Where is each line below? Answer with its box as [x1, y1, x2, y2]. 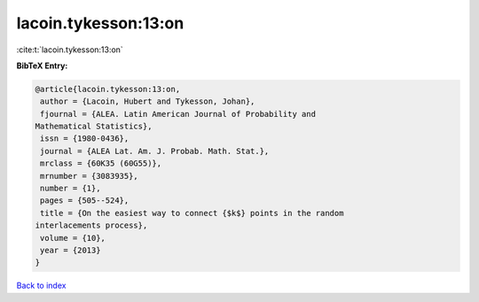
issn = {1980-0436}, [40, 134, 130, 143]
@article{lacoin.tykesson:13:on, [35, 84, 181, 94]
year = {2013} [40, 245, 101, 255]
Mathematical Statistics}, [35, 121, 153, 132]
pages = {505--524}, [40, 196, 130, 205]
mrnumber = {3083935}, [40, 171, 139, 181]
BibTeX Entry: [16, 60, 68, 71]
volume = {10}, [40, 233, 106, 243]
